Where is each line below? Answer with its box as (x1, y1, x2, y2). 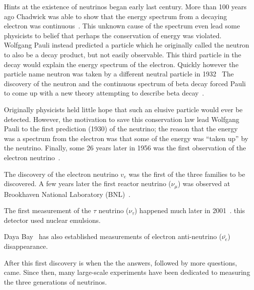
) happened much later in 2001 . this (134, 205, 245, 216)
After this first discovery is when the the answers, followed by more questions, (4, 257, 237, 267)
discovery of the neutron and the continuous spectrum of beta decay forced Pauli (4, 78, 246, 88)
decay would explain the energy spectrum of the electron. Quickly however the (4, 59, 239, 69)
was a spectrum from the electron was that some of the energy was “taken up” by (4, 133, 249, 143)
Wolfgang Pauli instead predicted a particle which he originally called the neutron (4, 40, 250, 50)
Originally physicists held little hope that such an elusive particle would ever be (4, 104, 243, 114)
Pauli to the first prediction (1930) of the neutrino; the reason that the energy (4, 123, 238, 134)
